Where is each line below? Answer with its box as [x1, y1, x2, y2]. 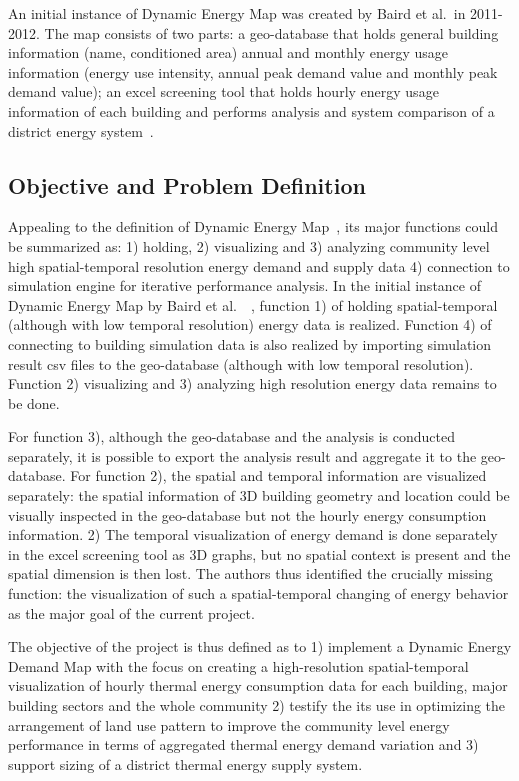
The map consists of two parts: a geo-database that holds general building [44, 22, 499, 43]
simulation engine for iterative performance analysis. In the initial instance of [8, 275, 481, 296]
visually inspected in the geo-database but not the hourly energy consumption [8, 504, 487, 525]
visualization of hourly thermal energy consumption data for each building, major [8, 675, 508, 696]
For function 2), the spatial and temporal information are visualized [70, 465, 487, 486]
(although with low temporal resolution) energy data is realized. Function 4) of [8, 314, 492, 335]
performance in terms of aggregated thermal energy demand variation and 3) [8, 734, 479, 755]
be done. [8, 392, 60, 413]
